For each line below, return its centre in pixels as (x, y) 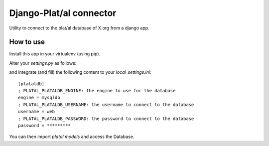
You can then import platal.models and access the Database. (72, 137)
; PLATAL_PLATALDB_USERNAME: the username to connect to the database (106, 104)
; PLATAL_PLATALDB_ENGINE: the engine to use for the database (97, 91)
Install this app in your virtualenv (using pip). (55, 54)
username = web (37, 112)
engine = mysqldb (39, 98)
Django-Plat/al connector (63, 13)
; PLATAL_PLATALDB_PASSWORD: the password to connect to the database (106, 119)
